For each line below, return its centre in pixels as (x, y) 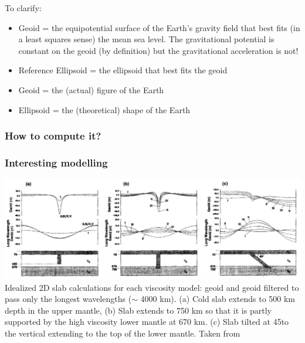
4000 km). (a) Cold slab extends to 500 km (218, 299)
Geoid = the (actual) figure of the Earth (91, 89)
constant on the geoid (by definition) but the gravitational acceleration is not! (158, 50)
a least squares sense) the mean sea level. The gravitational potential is (146, 39)
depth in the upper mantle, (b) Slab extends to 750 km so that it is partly (138, 310)
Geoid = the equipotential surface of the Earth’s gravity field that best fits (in (159, 27)
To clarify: (23, 8)
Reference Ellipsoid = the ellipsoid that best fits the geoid (123, 70)
